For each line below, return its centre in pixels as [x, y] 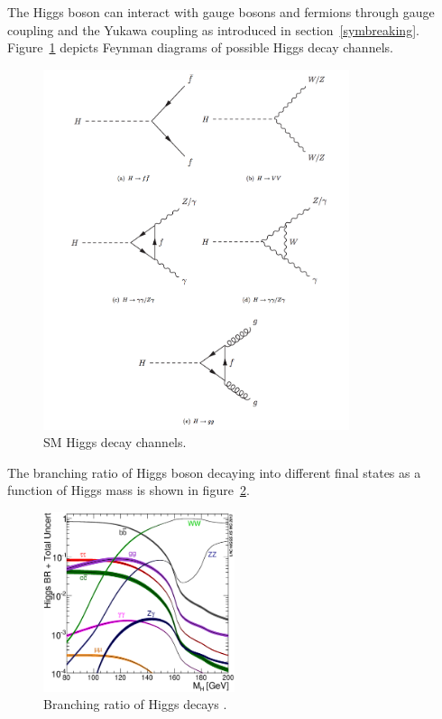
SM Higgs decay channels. [115, 442]
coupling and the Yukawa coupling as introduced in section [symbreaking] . [213, 29]
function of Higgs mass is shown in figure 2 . [129, 490]
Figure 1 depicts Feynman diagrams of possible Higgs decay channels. [200, 47]
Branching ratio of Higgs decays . [135, 704]
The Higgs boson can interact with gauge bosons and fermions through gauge [221, 12]
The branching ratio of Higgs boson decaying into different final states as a [214, 472]
